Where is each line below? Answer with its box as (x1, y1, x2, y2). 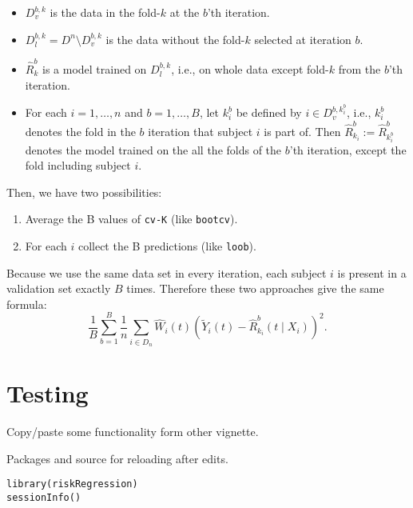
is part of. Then (264, 122, 341, 139)
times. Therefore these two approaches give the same (126, 280, 384, 297)
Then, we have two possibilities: (6, 183, 162, 200)
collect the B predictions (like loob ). (77, 237, 256, 254)
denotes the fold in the (25, 122, 136, 139)
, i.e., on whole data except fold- (171, 60, 329, 77)
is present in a (337, 264, 407, 281)
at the (169, 4, 200, 20)
